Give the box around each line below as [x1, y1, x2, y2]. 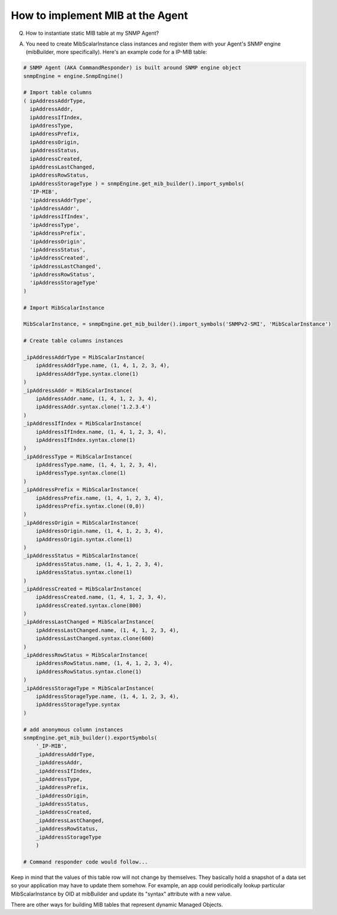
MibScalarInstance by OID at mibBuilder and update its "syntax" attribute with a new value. [11, 890, 233, 897]
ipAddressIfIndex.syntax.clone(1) [35, 436, 136, 443]
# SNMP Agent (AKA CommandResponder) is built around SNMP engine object [23, 64, 241, 71]
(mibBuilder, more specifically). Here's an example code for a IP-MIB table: [25, 48, 208, 56]
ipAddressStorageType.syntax [35, 701, 120, 708]
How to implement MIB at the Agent [11, 9, 188, 22]
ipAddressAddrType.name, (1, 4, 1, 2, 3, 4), [35, 362, 170, 369]
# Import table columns [23, 89, 93, 96]
